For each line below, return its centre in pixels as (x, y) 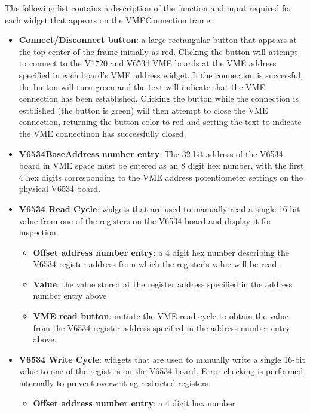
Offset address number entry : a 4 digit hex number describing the (161, 252)
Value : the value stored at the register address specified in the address (163, 284)
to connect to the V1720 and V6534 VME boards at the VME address (148, 63)
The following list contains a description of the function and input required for (148, 8)
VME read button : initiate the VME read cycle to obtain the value (161, 316)
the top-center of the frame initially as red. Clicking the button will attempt (158, 51)
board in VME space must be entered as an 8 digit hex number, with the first (161, 165)
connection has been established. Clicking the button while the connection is (159, 98)
